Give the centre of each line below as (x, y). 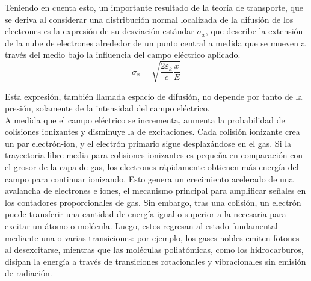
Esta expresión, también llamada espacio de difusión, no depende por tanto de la (154, 96)
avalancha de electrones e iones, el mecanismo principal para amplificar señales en (155, 190)
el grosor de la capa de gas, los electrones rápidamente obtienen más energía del (152, 167)
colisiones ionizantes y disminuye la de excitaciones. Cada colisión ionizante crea (152, 131)
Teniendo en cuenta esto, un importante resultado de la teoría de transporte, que (154, 7)
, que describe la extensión (254, 31)
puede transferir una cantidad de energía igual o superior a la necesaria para (146, 214)
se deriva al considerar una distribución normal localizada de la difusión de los (149, 19)
